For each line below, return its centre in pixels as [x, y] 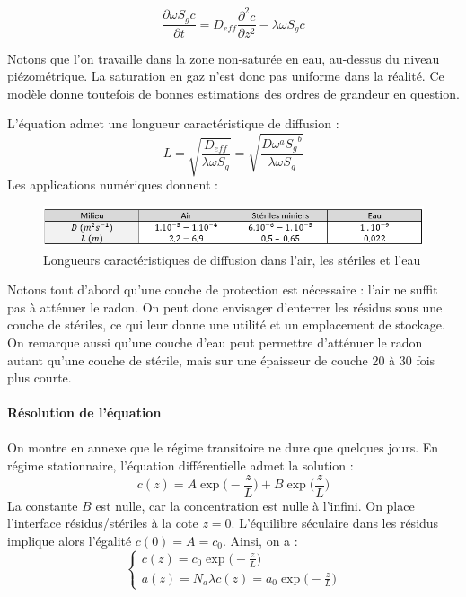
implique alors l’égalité [70, 540]
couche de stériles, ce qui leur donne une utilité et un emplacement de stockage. [226, 325]
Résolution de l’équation [84, 413]
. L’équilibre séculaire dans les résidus [335, 523]
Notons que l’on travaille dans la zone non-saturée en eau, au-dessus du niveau [224, 58]
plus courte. [40, 378]
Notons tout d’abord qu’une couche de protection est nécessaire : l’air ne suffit [223, 290]
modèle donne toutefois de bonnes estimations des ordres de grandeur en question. [233, 93]
